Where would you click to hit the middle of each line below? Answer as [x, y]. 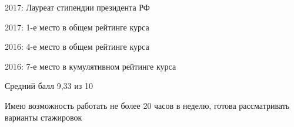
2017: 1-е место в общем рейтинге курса [77, 27]
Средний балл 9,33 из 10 [49, 86]
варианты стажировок [44, 117]
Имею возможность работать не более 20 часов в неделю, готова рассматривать [147, 105]
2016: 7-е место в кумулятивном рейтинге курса [91, 66]
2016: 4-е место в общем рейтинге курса [77, 47]
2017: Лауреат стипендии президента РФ [77, 7]
